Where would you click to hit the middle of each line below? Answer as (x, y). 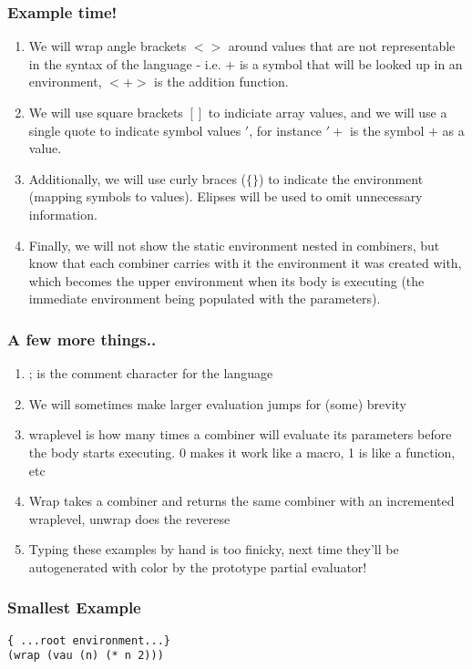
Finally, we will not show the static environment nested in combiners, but (234, 245)
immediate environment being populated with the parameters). (205, 298)
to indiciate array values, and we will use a (328, 112)
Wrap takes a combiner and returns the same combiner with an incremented (241, 501)
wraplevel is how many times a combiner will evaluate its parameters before (240, 434)
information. (63, 214)
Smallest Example (74, 607)
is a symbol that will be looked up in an (351, 63)
